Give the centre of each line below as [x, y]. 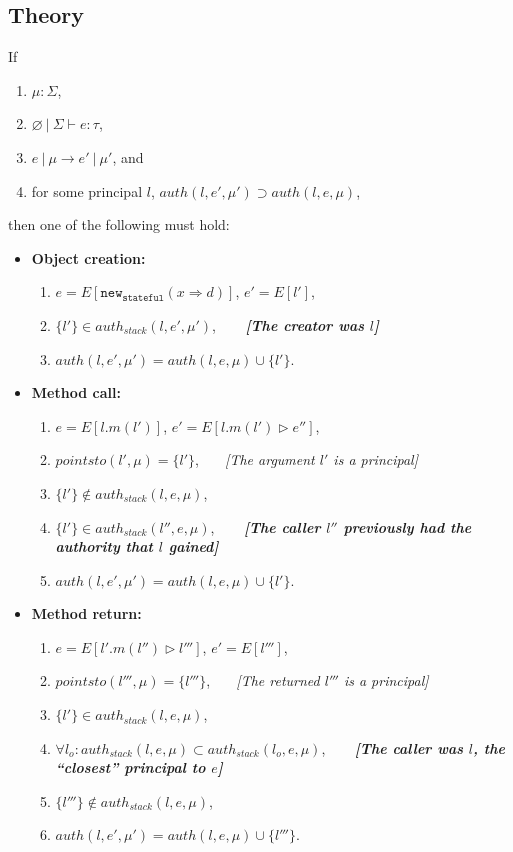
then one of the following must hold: [119, 224]
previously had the [407, 526]
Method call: [76, 392]
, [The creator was [288, 324]
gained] [193, 546]
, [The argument [255, 459]
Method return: [86, 613]
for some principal [87, 190]
